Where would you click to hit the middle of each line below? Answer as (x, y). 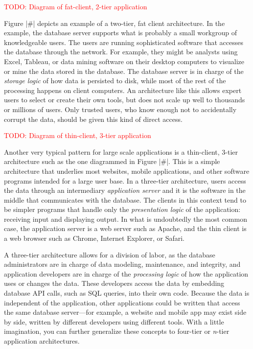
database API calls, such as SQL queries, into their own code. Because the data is (127, 293)
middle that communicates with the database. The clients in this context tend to (125, 199)
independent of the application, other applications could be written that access (122, 302)
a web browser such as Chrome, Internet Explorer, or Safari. (94, 238)
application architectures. (42, 341)
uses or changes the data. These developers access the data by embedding (114, 283)
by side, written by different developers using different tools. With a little (114, 321)
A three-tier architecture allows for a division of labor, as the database (110, 254)
